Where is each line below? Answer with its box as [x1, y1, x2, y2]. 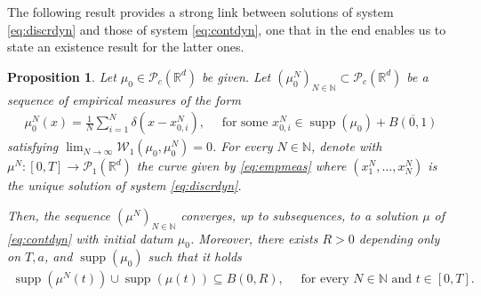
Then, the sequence [7, 205, 110, 224]
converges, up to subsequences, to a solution [180, 205, 419, 224]
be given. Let [202, 67, 271, 85]
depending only [358, 228, 440, 247]
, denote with [310, 137, 382, 156]
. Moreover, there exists [189, 228, 318, 247]
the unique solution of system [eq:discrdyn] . [7, 176, 242, 195]
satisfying [7, 137, 59, 156]
